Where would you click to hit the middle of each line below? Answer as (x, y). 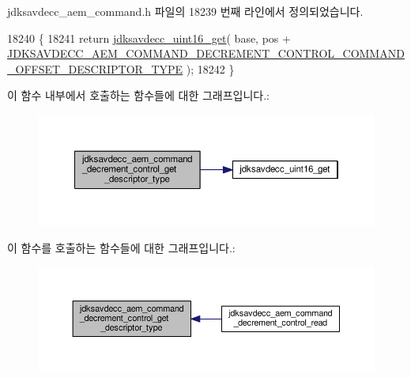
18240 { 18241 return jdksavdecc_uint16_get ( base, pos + (149, 38)
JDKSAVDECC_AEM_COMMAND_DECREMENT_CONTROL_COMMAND (206, 53)
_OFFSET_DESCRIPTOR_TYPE (95, 68)
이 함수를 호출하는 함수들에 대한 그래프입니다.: (121, 247)
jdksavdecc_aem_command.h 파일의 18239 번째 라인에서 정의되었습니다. (185, 11)
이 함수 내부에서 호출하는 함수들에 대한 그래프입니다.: (138, 95)
